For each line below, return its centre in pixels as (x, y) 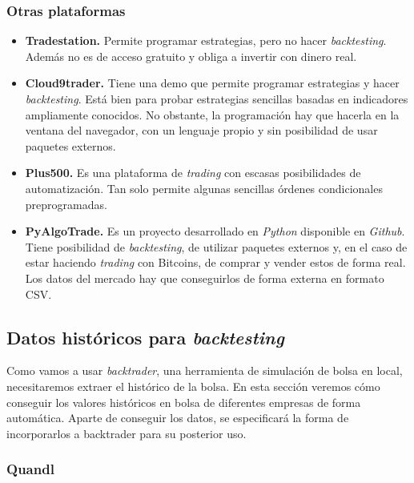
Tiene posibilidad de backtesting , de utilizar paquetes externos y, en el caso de (216, 246)
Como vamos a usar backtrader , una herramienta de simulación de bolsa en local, (205, 370)
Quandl (30, 469)
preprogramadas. (66, 204)
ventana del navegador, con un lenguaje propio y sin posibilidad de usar (201, 130)
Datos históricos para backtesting (145, 337)
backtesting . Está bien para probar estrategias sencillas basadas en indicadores (217, 99)
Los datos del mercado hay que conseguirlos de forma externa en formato (205, 278)
